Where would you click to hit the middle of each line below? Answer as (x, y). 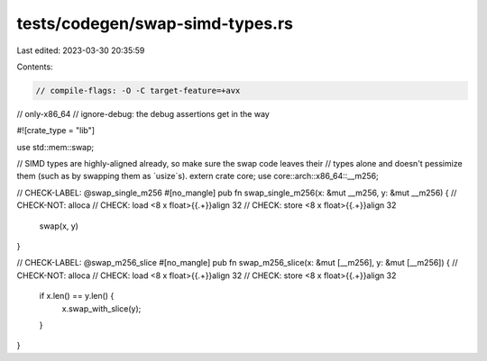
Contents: (35, 67)
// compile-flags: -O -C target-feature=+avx (138, 90)
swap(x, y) (59, 226)
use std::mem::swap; (55, 147)
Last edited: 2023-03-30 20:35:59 (81, 50)
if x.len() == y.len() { (77, 296)
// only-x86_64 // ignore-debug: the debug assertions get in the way (143, 113)
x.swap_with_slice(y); (101, 308)
